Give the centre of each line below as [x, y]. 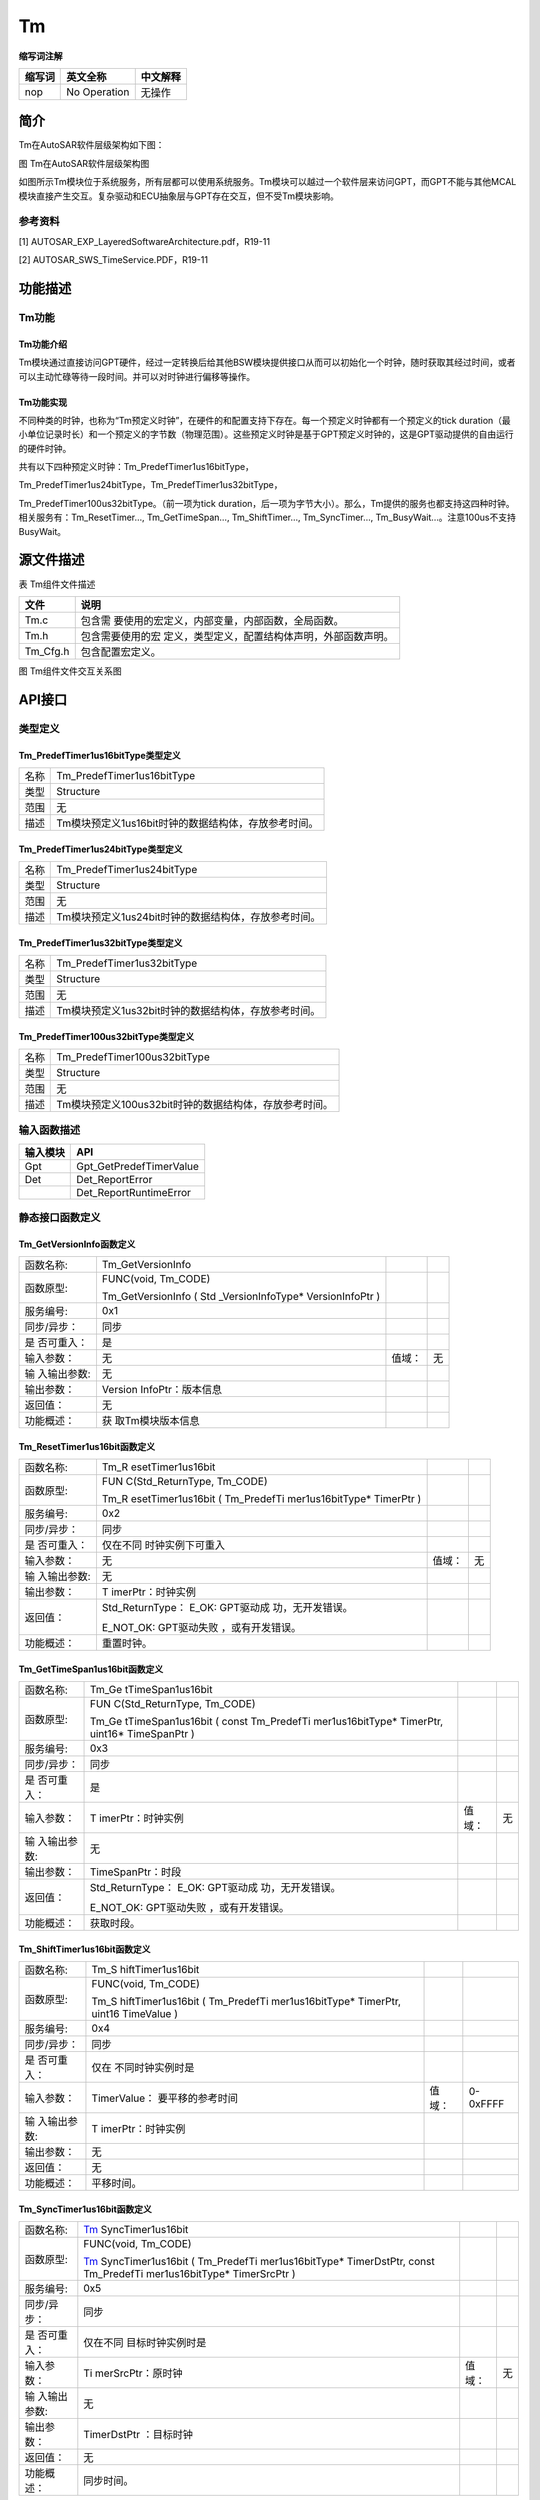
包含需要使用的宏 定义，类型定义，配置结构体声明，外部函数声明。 [237, 636]
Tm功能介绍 [43, 344]
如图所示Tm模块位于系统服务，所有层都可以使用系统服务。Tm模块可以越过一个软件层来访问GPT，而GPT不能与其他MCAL [267, 182]
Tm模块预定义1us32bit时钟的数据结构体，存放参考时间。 [188, 1010]
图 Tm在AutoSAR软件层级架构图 [84, 163]
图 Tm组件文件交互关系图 [70, 671]
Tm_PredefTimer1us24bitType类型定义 [100, 849]
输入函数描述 [49, 1130]
